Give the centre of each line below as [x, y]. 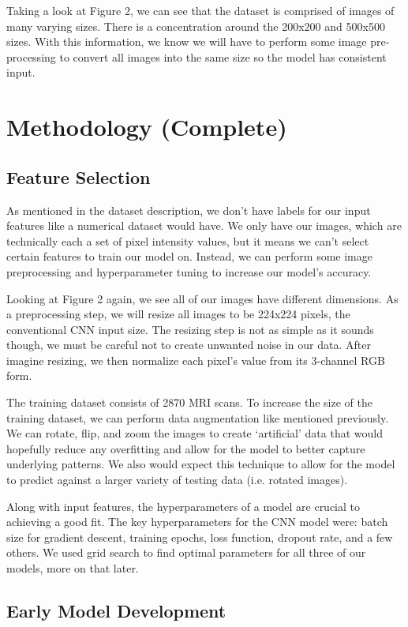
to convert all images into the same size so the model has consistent [223, 56]
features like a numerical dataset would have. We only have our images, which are [204, 225]
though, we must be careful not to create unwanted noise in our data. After [189, 345]
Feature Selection [79, 176]
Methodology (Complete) [147, 127]
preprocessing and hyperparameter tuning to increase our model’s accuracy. [189, 271]
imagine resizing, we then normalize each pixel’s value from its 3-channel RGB [196, 360]
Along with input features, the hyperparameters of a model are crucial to [183, 506]
